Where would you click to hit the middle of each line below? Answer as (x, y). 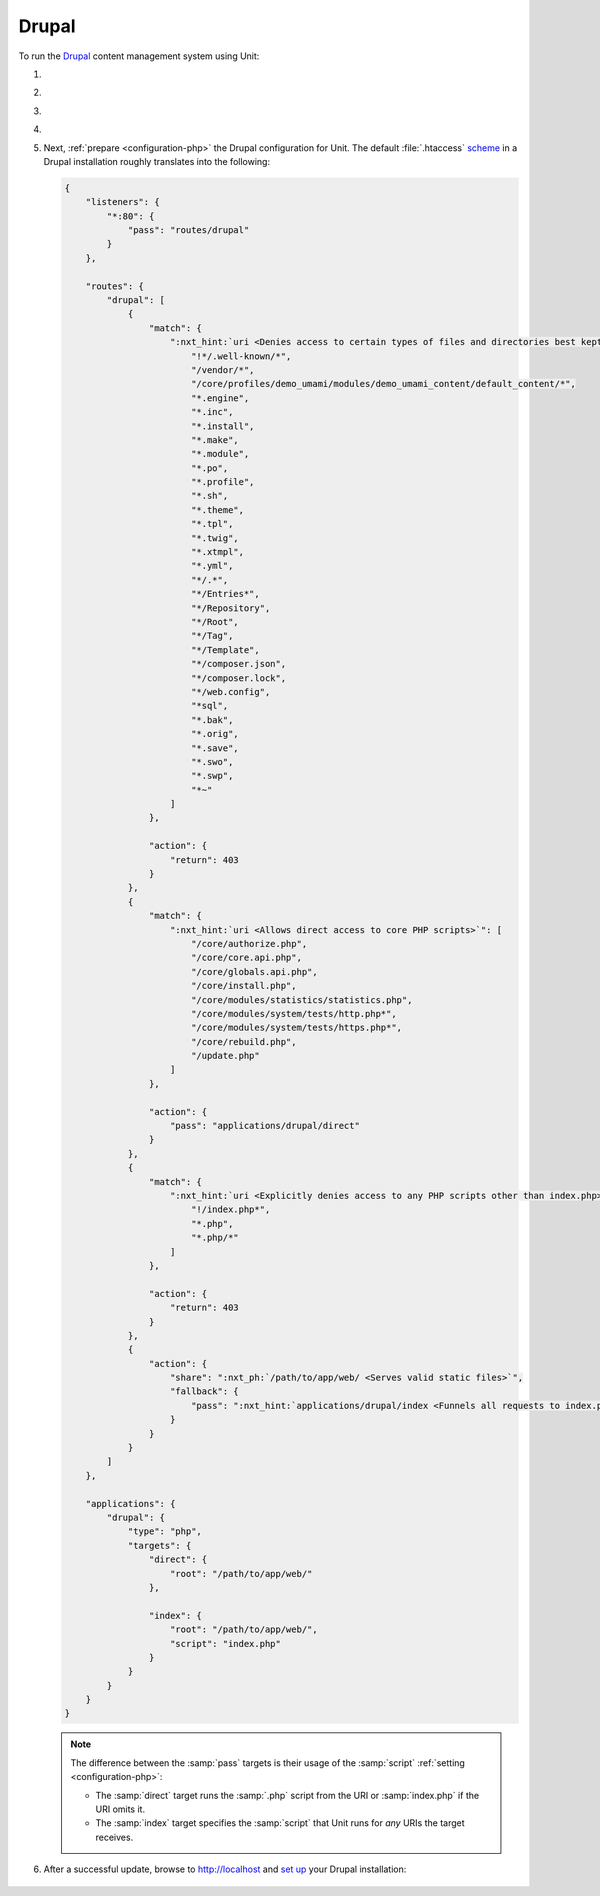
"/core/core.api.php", (246, 958)
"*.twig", (214, 538)
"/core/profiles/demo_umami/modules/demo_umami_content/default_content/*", (383, 384)
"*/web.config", (230, 691)
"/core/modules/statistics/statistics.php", (301, 999)
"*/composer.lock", (238, 678)
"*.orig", (214, 734)
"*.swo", (212, 761)
